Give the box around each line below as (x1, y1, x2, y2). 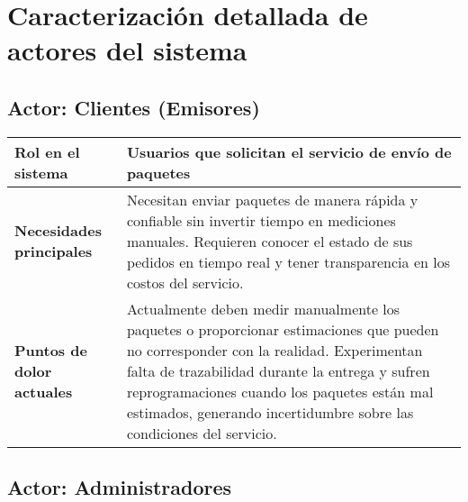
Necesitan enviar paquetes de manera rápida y (126, 188, 418, 210)
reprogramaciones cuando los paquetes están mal (126, 380, 434, 402)
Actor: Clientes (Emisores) (7, 93, 260, 121)
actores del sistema (7, 32, 247, 68)
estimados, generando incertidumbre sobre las (126, 401, 414, 423)
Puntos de (14, 339, 87, 361)
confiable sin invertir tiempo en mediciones (126, 209, 396, 231)
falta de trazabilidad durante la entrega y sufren (126, 360, 430, 381)
